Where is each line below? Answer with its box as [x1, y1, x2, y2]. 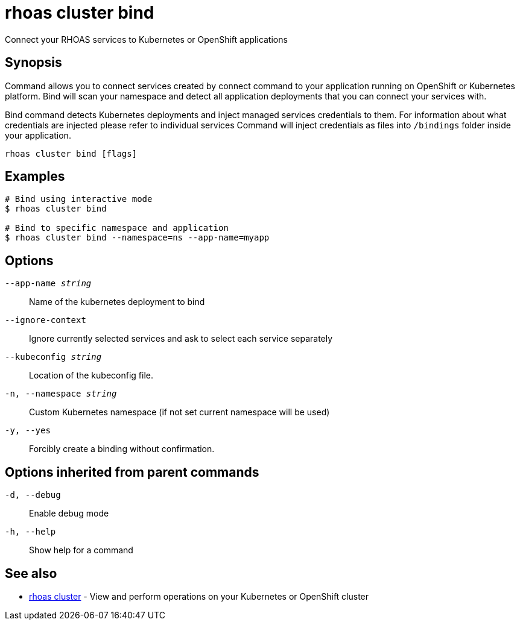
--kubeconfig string [5, 352, 102, 362]
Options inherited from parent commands [5, 464, 259, 480]
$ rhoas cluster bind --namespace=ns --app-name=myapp [5, 233, 270, 243]
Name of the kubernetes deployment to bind [29, 297, 205, 307]
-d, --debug [5, 490, 61, 500]
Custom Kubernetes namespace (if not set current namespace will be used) [29, 407, 330, 418]
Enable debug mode [29, 508, 109, 519]
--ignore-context [5, 315, 86, 325]
